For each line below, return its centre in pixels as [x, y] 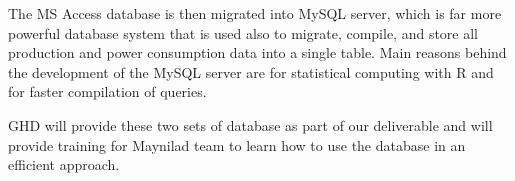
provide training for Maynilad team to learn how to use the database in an [237, 144]
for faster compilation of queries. [107, 91]
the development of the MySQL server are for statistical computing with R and [251, 71]
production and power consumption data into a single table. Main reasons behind [257, 52]
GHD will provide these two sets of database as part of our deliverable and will [250, 124]
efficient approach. [64, 164]
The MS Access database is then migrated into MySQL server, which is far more [255, 13]
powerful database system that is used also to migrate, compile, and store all [243, 32]
